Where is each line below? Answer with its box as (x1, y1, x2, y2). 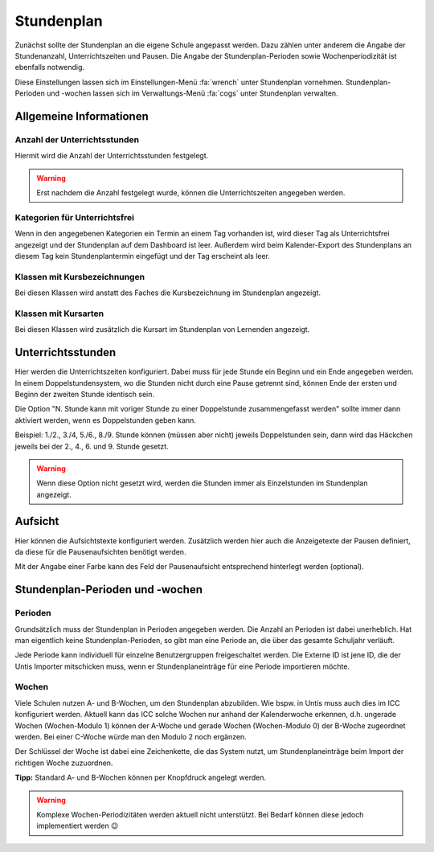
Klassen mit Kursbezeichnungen (14, 271, 145, 282)
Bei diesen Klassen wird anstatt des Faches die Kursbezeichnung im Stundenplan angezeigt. (14, 288, 321, 297)
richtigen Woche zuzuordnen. (14, 758, 113, 768)
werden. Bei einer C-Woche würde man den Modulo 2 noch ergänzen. (14, 732, 247, 741)
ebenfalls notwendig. (14, 63, 84, 72)
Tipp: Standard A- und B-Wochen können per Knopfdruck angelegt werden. (14, 772, 267, 783)
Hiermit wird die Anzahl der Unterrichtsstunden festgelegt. (14, 151, 209, 161)
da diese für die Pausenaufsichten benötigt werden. (14, 547, 186, 556)
